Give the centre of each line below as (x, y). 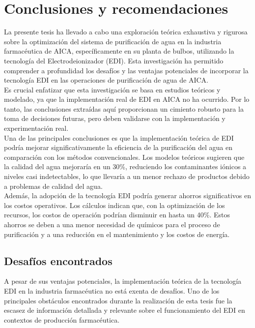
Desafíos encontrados (58, 260)
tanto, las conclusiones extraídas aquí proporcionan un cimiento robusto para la (124, 108)
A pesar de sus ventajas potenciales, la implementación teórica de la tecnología (123, 281)
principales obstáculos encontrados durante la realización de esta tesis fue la (118, 300)
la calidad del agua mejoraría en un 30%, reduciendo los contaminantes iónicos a (125, 166)
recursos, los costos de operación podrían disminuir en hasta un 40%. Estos (117, 215)
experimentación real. (36, 128)
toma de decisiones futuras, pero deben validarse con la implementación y (115, 118)
